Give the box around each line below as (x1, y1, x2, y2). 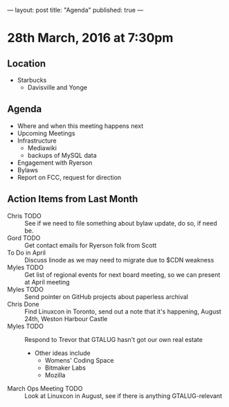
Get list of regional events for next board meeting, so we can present (24, 270, 221, 279)
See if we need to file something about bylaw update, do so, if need (24, 219, 217, 227)
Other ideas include (34, 349, 91, 357)
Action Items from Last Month (7, 193, 138, 205)
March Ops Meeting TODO (7, 384, 83, 392)
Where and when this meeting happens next (17, 121, 144, 130)
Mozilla (44, 370, 66, 379)
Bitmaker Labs (44, 363, 86, 372)
